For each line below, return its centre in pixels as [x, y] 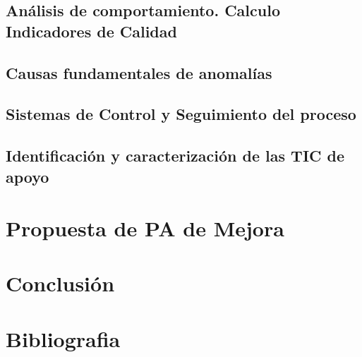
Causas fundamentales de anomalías [139, 72]
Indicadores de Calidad [91, 31]
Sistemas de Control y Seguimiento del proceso [181, 114]
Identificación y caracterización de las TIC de [175, 156]
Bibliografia [63, 338]
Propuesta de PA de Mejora [145, 228]
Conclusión [60, 283]
